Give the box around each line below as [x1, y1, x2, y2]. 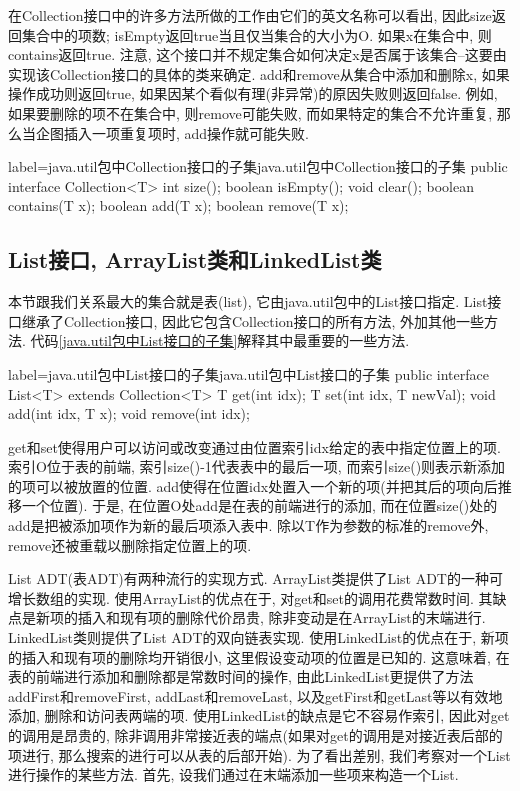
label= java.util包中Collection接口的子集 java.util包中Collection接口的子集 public [8, 156, 508, 177]
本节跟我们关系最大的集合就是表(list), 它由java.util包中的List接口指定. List [8, 291, 488, 312]
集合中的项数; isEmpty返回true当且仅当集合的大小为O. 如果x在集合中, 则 [21, 24, 492, 45]
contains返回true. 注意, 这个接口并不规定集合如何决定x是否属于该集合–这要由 [8, 44, 507, 65]
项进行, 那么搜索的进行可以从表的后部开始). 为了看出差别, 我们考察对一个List [8, 744, 511, 765]
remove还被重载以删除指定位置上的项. [8, 534, 252, 555]
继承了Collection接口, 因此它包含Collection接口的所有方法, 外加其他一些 [21, 310, 484, 331]
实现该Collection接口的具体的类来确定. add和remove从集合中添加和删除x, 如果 [8, 63, 510, 84]
